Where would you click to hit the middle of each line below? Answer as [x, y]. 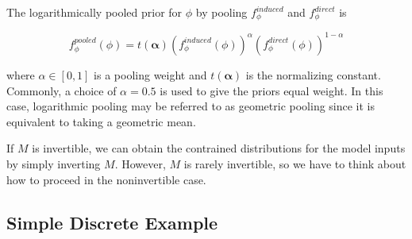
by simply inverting [54, 163]
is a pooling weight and [150, 74]
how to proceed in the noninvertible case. [106, 179]
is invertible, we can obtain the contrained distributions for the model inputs [219, 148]
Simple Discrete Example [112, 222]
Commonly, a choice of [62, 90]
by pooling [221, 12]
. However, [140, 163]
